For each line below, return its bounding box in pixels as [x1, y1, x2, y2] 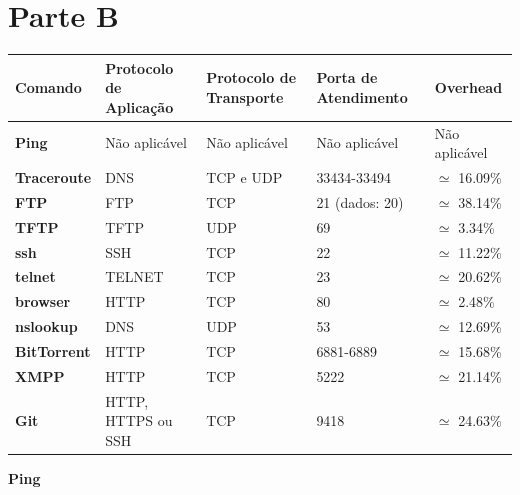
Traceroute [15, 167, 92, 188]
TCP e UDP [206, 167, 283, 188]
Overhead [434, 77, 503, 98]
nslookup [15, 316, 78, 337]
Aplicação [105, 96, 174, 117]
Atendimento [316, 87, 408, 108]
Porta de [316, 67, 378, 88]
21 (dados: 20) [316, 191, 404, 212]
